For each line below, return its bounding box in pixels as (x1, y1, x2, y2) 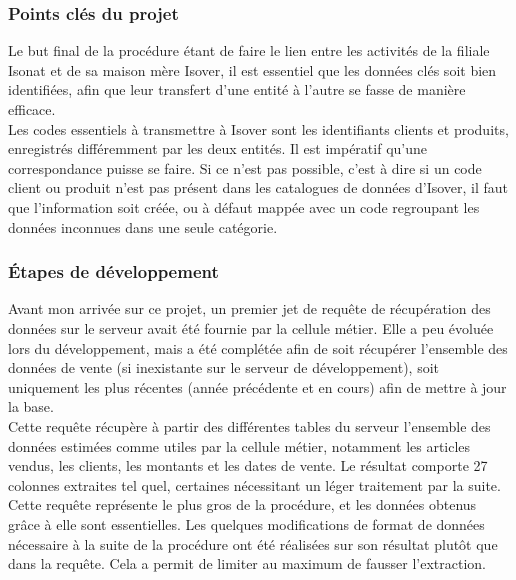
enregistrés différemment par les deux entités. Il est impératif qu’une (8, 138, 427, 159)
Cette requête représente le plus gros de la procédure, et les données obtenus (8, 494, 477, 515)
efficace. (8, 99, 56, 119)
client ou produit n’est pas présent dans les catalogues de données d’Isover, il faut (8, 177, 509, 198)
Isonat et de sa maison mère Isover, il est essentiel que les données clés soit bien (8, 59, 497, 80)
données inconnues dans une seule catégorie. (8, 216, 278, 237)
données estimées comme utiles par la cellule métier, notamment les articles (8, 435, 471, 456)
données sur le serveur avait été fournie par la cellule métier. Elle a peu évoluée (8, 317, 494, 338)
